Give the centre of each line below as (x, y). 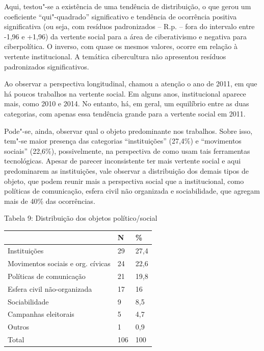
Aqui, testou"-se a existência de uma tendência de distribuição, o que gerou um (128, 6)
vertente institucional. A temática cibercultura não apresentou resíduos (115, 56)
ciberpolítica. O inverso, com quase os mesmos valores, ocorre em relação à (121, 46)
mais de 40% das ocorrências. (50, 201)
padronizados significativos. (47, 66)
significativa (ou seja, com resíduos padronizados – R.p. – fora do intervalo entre (129, 26)
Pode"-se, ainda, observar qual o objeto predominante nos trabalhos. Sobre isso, (128, 131)
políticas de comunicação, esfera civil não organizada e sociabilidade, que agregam (132, 191)
